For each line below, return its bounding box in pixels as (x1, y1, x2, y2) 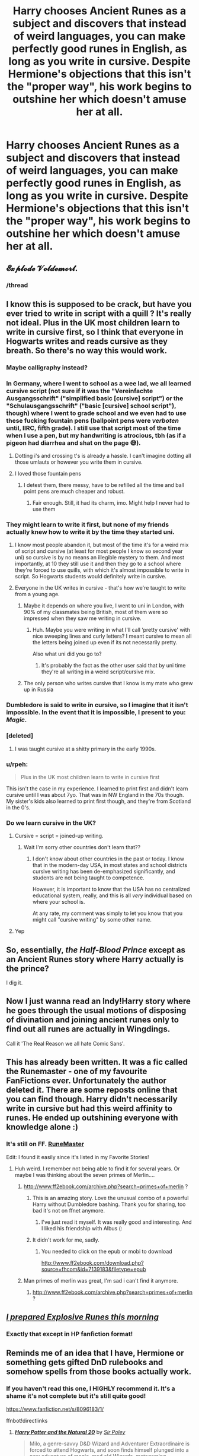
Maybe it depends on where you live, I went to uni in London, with (23, 602, 185, 609)
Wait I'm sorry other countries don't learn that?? (23, 844, 141, 851)
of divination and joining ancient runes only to (6, 1015, 179, 1025)
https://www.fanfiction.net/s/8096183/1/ (6, 1406, 104, 1413)
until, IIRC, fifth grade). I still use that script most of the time (6, 423, 181, 432)
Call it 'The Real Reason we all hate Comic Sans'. (6, 1040, 125, 1047)
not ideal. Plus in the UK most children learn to (6, 318, 180, 328)
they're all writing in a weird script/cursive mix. (41, 668, 156, 675)
